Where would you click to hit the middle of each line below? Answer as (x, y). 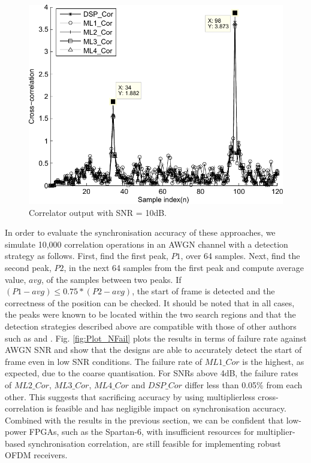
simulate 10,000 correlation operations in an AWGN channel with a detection (147, 244)
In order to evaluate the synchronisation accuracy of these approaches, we (140, 232)
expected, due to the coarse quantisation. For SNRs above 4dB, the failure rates (152, 373)
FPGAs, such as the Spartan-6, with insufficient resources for (141, 432)
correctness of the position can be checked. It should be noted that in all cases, (150, 302)
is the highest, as (273, 361)
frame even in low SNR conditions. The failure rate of (103, 361)
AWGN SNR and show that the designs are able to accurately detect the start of (153, 350)
